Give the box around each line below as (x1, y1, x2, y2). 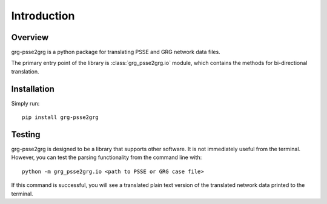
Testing (11, 129, 41, 140)
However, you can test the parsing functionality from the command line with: (11, 154, 202, 161)
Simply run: (11, 100, 40, 107)
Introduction (11, 9, 75, 22)
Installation (11, 84, 54, 94)
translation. (11, 67, 39, 75)
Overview (11, 32, 49, 42)
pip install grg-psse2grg (22, 114, 99, 121)
